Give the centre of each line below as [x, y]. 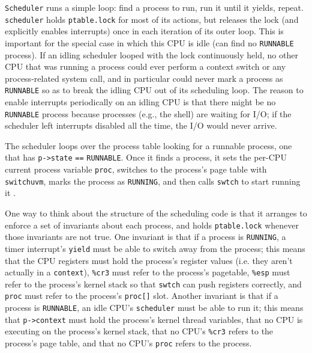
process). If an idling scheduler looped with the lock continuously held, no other [151, 54]
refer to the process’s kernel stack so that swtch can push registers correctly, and [153, 284]
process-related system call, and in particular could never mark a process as [144, 78]
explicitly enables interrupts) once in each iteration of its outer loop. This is [144, 31]
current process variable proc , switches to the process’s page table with [136, 169]
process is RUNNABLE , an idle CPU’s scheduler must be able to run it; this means [154, 308]
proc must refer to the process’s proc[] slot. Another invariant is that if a [142, 296]
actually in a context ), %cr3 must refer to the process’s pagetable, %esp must [148, 272]
